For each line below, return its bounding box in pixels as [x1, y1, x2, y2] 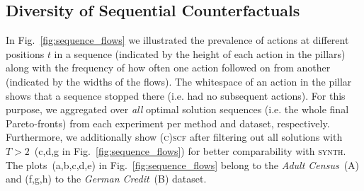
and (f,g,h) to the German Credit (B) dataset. [6, 171, 207, 186]
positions [6, 46, 45, 61]
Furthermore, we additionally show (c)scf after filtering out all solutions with [6, 129, 343, 144]
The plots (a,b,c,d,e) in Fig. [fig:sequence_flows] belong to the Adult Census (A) [6, 157, 360, 172]
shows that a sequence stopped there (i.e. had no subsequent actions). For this [6, 88, 346, 103]
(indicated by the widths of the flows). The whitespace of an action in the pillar [6, 74, 352, 88]
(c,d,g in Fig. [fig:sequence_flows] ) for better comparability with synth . [34, 143, 346, 158]
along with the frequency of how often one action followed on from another [6, 60, 331, 75]
